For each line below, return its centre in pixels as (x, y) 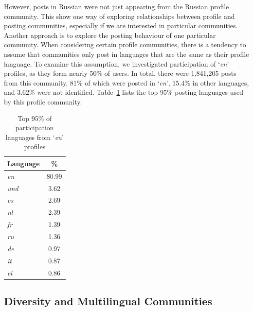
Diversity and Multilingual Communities (108, 301)
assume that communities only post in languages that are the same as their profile (126, 54)
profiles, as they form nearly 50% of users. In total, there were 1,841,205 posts (120, 73)
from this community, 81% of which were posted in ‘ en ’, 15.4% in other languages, (126, 82)
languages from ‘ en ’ (35, 137)
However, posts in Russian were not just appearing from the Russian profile (117, 6)
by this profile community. (43, 101)
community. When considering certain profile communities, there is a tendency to (125, 44)
